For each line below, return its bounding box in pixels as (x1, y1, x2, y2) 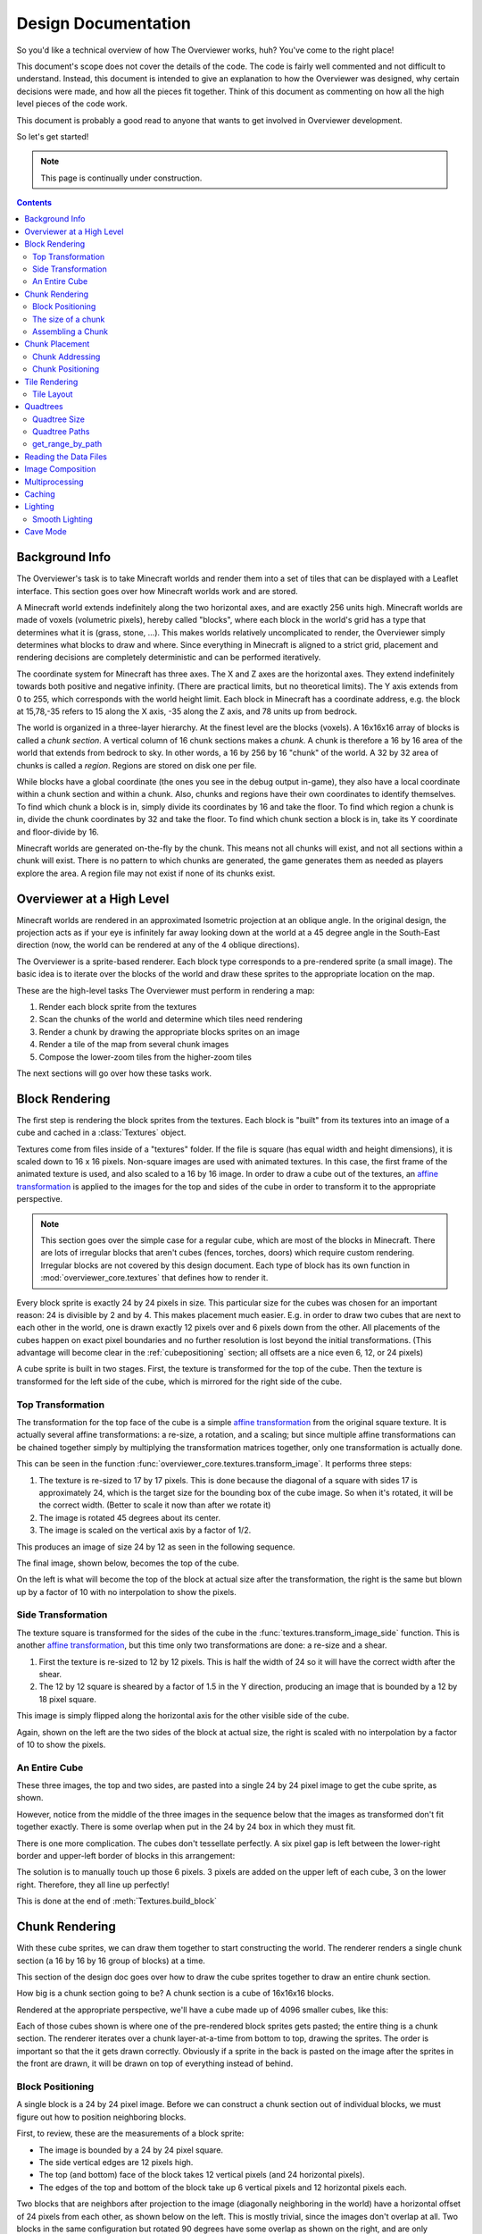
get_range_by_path (32, 439, 103, 449)
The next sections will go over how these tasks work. (16, 1068, 212, 1079)
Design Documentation (16, 13, 191, 33)
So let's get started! (16, 130, 89, 142)
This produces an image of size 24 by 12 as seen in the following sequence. (16, 1541, 295, 1552)
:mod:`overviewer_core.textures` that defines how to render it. (40, 1272, 269, 1283)
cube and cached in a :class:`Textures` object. (16, 1127, 187, 1138)
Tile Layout (32, 389, 73, 399)
